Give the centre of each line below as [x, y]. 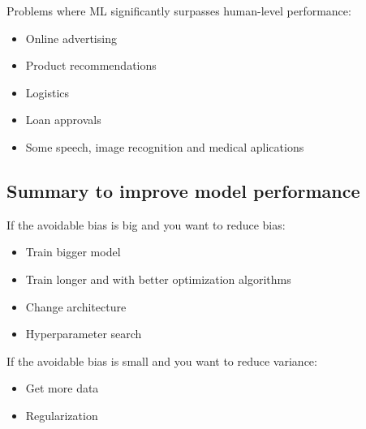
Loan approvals [63, 120]
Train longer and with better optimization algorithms [158, 279]
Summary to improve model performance [183, 190]
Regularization [62, 415]
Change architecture [76, 306]
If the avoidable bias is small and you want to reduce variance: [162, 360]
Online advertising [71, 38]
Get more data [62, 388]
